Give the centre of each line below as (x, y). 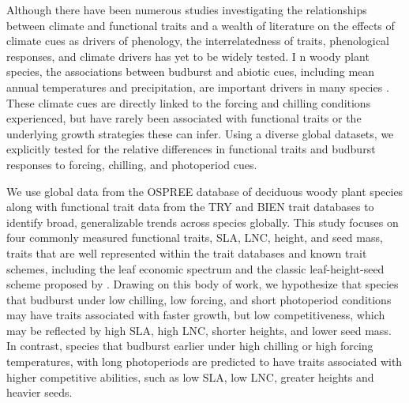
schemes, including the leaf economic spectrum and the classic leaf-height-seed (195, 268)
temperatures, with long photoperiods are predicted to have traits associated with (204, 362)
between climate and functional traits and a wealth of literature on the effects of (201, 25)
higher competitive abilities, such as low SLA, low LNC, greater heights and (190, 377)
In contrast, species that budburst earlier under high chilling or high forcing (190, 346)
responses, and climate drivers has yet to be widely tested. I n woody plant (188, 56)
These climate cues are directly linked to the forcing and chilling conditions (189, 102)
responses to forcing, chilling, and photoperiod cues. (132, 164)
